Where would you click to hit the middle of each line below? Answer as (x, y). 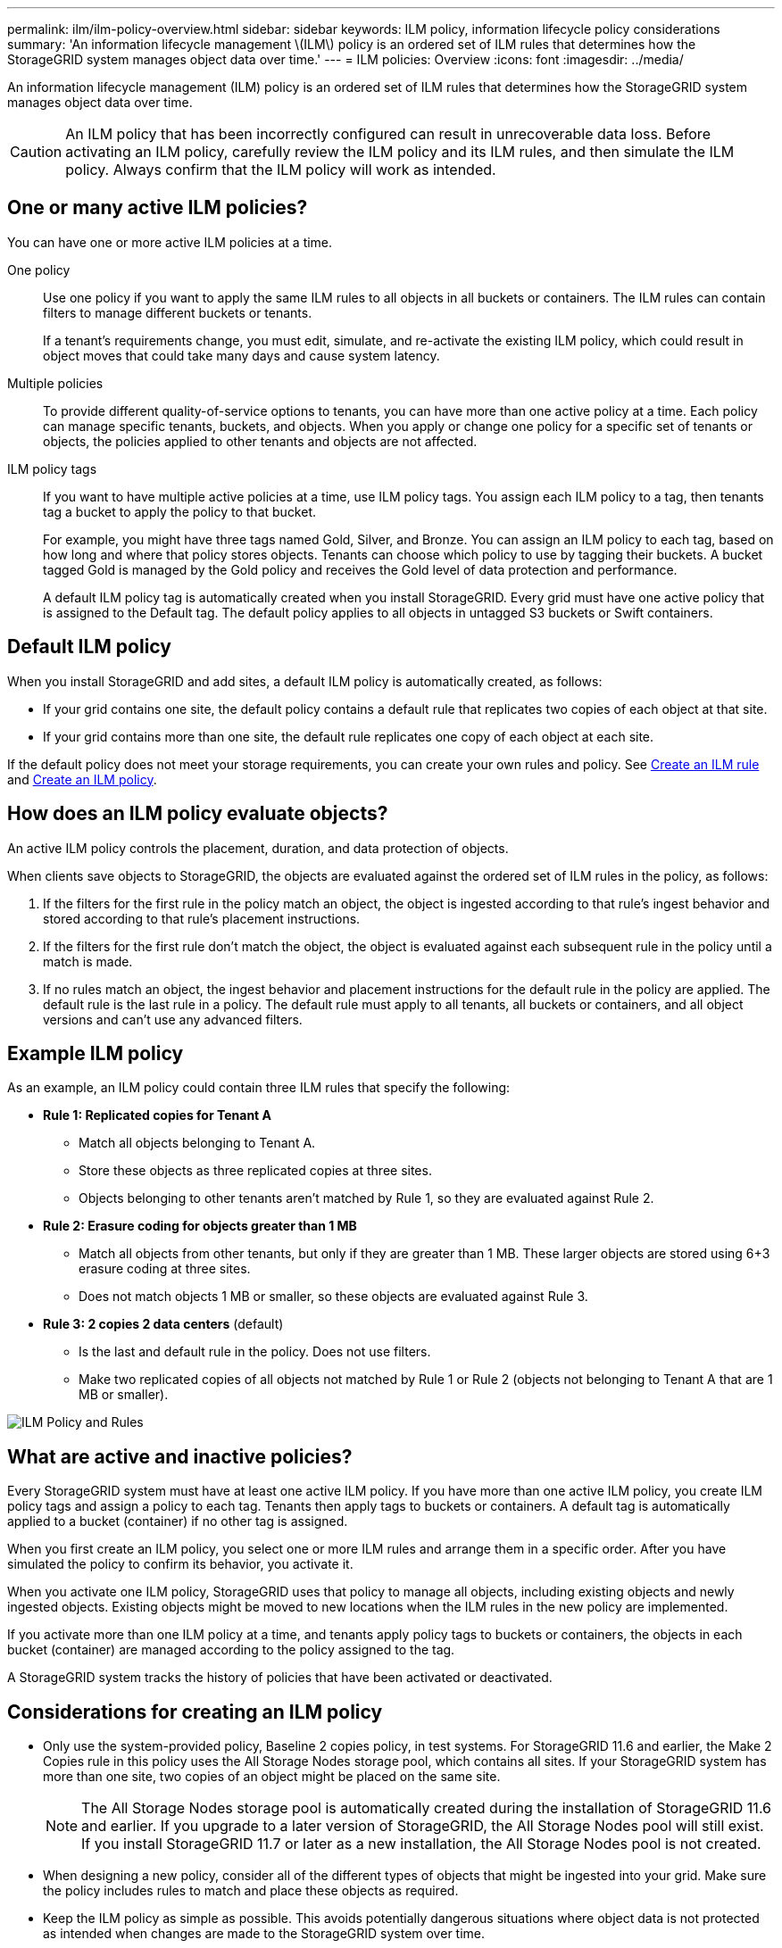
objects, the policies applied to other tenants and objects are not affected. (260, 441)
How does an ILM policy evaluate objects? (198, 814)
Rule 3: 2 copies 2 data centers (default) (163, 1324)
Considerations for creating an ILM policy (195, 1712)
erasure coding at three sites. (165, 1269)
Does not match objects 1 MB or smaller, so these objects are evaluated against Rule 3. (333, 1297)
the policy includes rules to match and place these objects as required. (251, 1891)
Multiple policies (55, 383)
